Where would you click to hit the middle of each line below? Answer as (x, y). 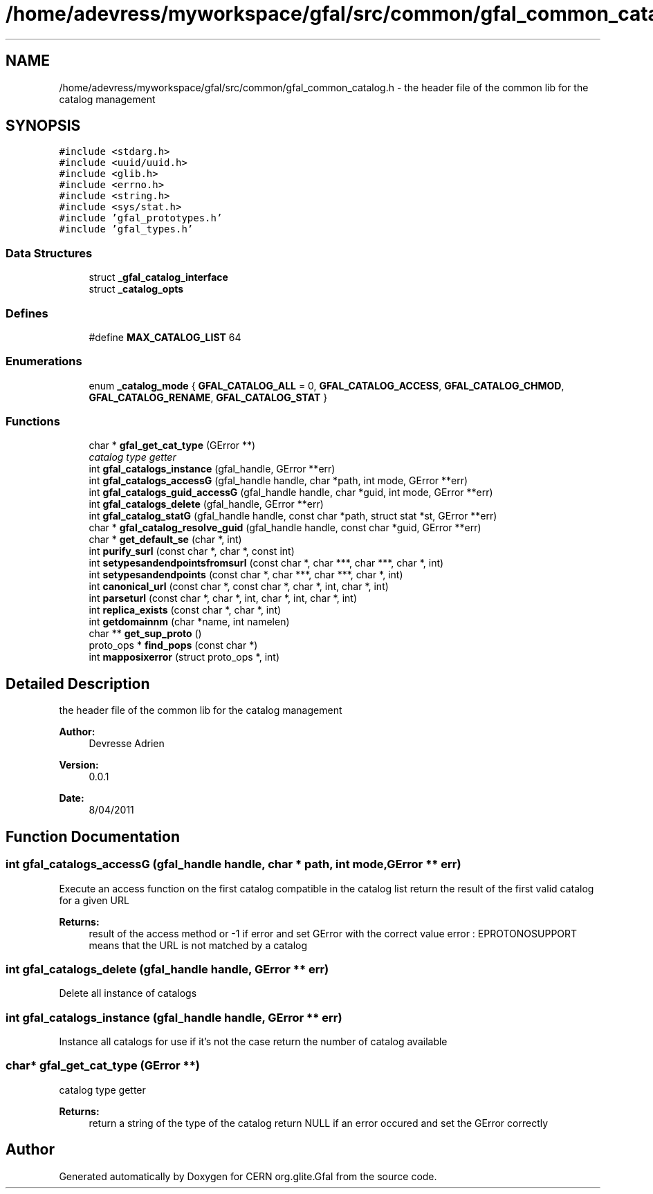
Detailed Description (78, 683)
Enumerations (44, 361)
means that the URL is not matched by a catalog (198, 945)
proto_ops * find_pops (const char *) (173, 645)
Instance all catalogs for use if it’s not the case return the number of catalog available (253, 1041)
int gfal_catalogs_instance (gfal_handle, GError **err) (212, 469)
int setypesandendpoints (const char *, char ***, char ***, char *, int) (246, 575)
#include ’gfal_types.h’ (126, 229)
